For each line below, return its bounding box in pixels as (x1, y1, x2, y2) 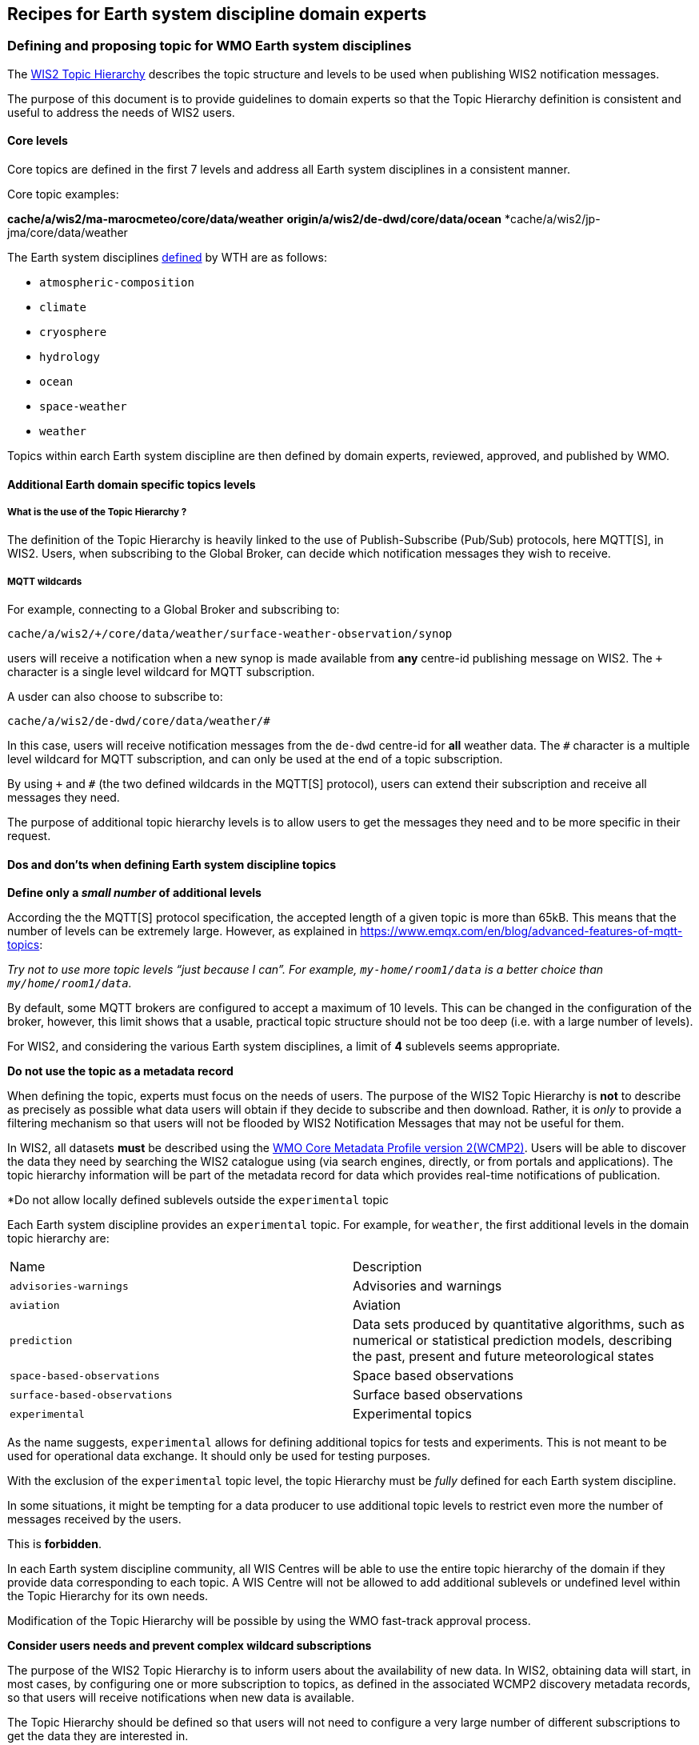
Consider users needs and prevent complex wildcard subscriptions (7, 1639, 372, 1653)
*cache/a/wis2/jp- (504, 212, 601, 226)
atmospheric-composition (39, 276, 194, 290)
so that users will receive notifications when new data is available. (7, 1691, 354, 1705)
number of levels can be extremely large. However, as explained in (7, 924, 357, 939)
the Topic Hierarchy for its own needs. (7, 1589, 209, 1603)
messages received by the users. (7, 1512, 182, 1527)
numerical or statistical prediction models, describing (353, 1332, 673, 1349)
